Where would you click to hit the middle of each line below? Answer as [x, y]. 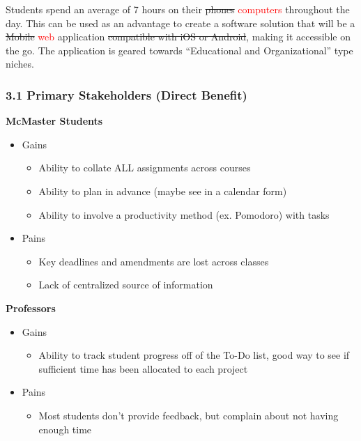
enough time [65, 429]
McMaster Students [54, 121]
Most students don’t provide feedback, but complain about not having [189, 415]
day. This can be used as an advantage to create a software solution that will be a [180, 23]
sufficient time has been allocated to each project [143, 368]
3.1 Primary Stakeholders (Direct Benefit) [126, 94]
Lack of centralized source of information [126, 285]
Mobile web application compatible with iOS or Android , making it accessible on [178, 37]
